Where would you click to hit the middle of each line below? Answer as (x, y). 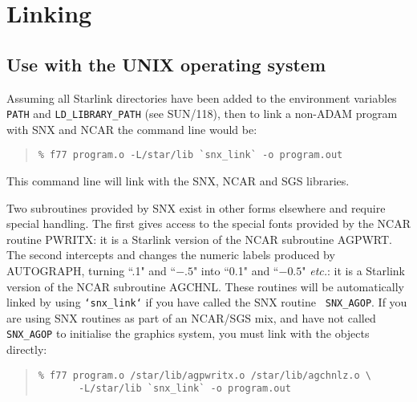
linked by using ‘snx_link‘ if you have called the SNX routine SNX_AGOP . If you (207, 302)
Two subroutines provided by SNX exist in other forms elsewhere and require (196, 207)
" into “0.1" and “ (236, 271)
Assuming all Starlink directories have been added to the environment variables (202, 97)
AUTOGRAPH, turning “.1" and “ (91, 271)
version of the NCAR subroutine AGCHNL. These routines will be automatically (205, 286)
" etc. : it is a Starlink (353, 271)
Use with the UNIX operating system (166, 64)
